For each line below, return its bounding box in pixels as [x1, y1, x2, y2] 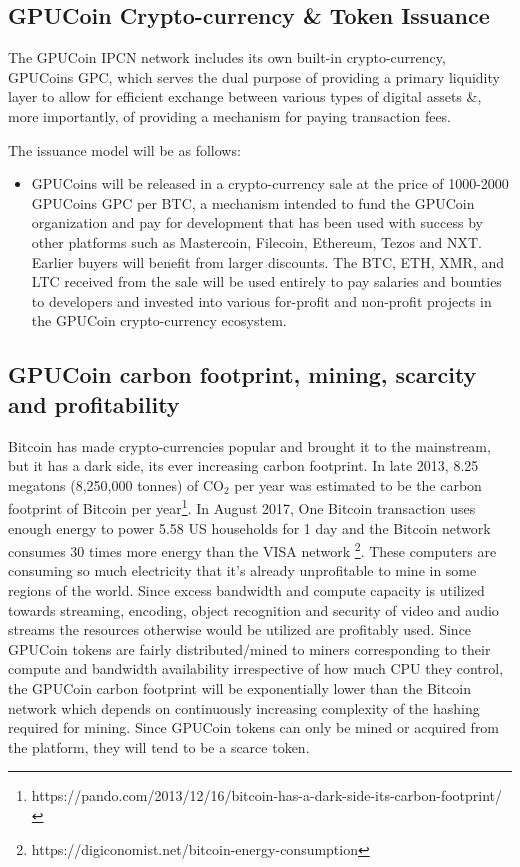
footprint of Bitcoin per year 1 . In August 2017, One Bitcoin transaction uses [8, 495, 476, 518]
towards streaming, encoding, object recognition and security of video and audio [8, 599, 499, 620]
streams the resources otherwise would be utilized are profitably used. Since [8, 619, 472, 640]
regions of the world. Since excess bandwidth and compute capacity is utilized [8, 579, 485, 600]
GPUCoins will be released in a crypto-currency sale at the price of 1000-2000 [31, 173, 509, 194]
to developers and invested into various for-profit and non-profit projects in [31, 290, 492, 311]
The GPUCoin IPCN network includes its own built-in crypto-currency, [8, 47, 446, 68]
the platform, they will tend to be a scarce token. [8, 736, 310, 757]
